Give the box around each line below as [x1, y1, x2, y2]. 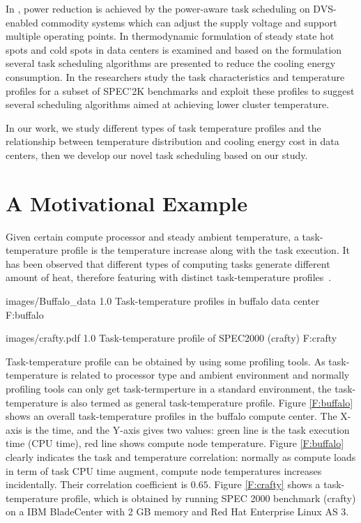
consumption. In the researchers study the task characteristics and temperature [6, 69, 345, 84]
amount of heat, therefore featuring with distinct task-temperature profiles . [6, 270, 332, 285]
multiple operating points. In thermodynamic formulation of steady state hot [6, 29, 335, 43]
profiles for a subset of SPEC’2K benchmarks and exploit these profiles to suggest [6, 83, 355, 98]
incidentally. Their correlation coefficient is [6, 477, 188, 492]
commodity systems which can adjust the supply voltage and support [41, 15, 337, 29]
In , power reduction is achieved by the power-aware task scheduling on [6, 1, 310, 15]
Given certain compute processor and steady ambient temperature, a [6, 229, 299, 243]
